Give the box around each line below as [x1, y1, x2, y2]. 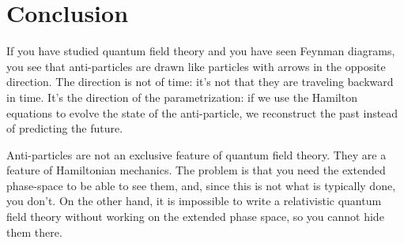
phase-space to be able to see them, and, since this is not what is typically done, [6, 177, 396, 193]
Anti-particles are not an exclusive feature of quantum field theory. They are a [6, 146, 387, 163]
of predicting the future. [6, 120, 123, 136]
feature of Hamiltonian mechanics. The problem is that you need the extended [6, 162, 386, 178]
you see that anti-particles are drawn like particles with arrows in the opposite [6, 58, 386, 74]
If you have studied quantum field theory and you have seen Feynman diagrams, [6, 43, 395, 59]
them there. [6, 223, 62, 240]
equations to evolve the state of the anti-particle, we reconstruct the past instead [6, 104, 398, 121]
